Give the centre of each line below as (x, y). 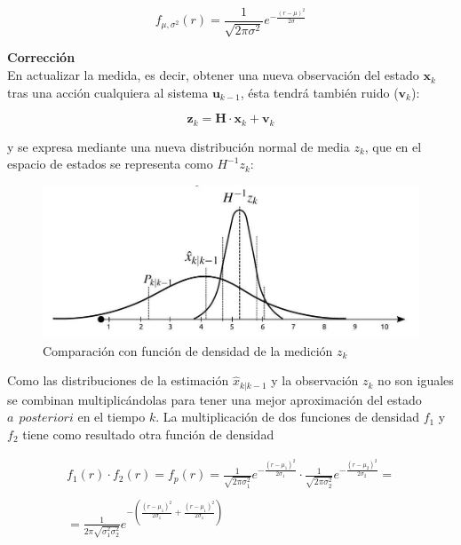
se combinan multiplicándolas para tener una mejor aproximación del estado (215, 399)
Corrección (41, 57)
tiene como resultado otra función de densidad (148, 434)
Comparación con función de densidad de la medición (188, 350)
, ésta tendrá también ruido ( (319, 92)
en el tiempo (111, 417)
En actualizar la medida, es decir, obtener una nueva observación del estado (213, 75)
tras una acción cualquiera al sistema (108, 92)
